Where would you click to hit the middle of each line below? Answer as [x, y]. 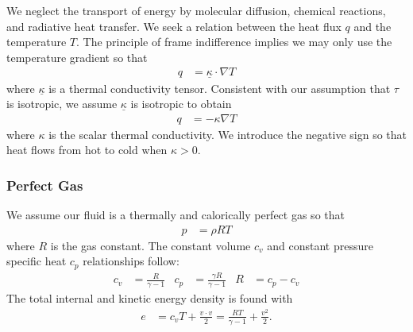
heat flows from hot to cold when [87, 150]
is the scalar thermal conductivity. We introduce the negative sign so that [228, 134]
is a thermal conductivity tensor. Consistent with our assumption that [220, 88]
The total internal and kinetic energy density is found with [150, 298]
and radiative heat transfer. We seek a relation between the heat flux [174, 26]
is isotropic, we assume [62, 104]
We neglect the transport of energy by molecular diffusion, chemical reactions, [196, 10]
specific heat [37, 261]
